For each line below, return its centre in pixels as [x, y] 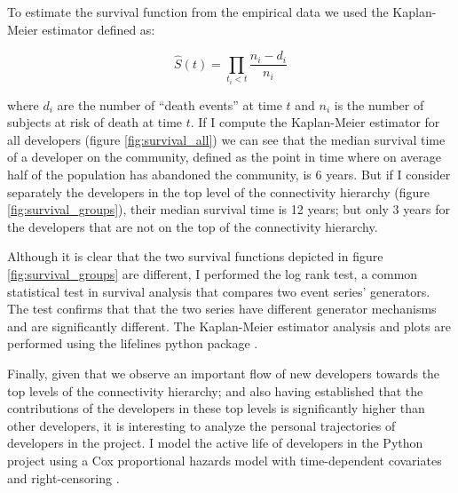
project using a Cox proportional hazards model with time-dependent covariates [225, 460]
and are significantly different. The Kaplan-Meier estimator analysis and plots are [229, 326]
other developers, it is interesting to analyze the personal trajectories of [201, 425]
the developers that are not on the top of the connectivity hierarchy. [193, 226]
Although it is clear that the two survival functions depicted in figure [195, 256]
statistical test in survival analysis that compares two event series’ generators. [219, 291]
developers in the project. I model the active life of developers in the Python [215, 443]
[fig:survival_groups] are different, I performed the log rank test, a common [213, 273]
